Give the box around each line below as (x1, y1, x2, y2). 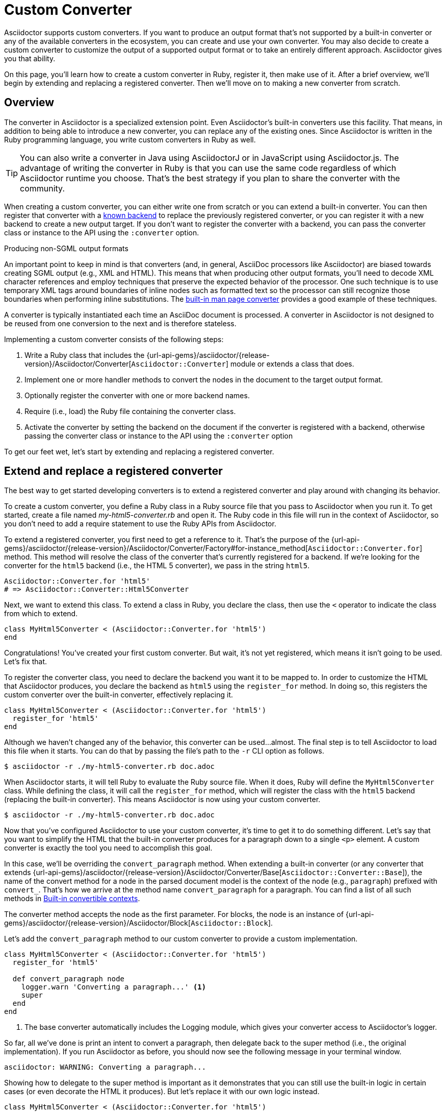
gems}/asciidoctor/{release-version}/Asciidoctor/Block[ (4, 918, 191, 928)
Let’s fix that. (4, 657, 47, 666)
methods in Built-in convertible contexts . (4, 894, 140, 903)
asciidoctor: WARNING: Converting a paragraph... (4, 1063, 206, 1072)
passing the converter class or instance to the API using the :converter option (24, 431, 293, 440)
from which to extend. (4, 609, 78, 618)
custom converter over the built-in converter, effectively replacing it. (4, 690, 233, 699)
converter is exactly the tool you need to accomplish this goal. (4, 843, 213, 853)
